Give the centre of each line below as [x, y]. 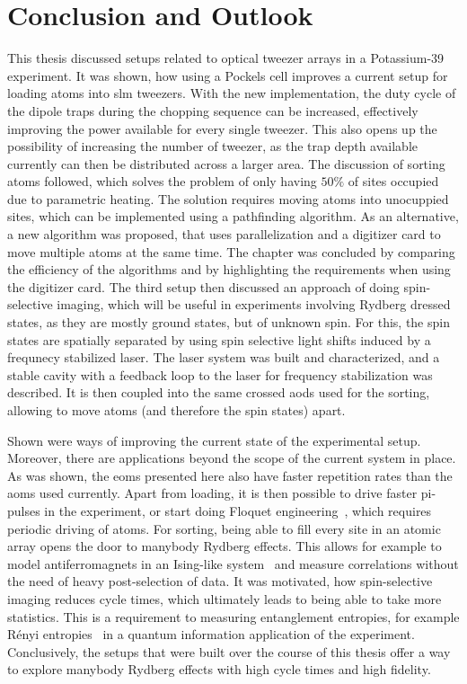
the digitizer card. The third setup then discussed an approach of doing [203, 286]
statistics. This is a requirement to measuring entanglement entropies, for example [233, 616]
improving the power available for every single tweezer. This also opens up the [222, 128]
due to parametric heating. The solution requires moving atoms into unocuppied [228, 198]
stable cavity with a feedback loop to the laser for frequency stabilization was [220, 374]
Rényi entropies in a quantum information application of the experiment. [211, 634]
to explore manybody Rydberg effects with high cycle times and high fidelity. [219, 669]
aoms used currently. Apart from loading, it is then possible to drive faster [212, 493]
